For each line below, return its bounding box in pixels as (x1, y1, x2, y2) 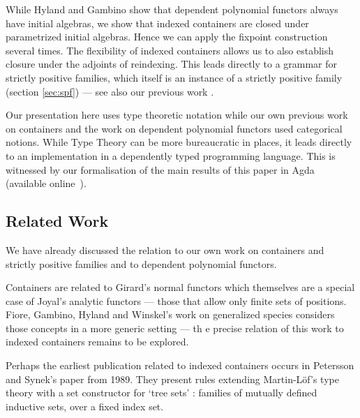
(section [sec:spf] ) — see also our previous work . (6, 84, 214, 98)
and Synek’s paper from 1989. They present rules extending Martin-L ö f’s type (6, 371, 339, 386)
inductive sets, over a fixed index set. (6, 398, 164, 413)
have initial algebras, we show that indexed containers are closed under (6, 15, 309, 30)
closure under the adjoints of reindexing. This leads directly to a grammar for (6, 57, 338, 71)
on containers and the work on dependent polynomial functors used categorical (6, 121, 343, 135)
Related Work (6, 210, 109, 232)
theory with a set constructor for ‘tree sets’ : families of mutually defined (6, 385, 317, 400)
